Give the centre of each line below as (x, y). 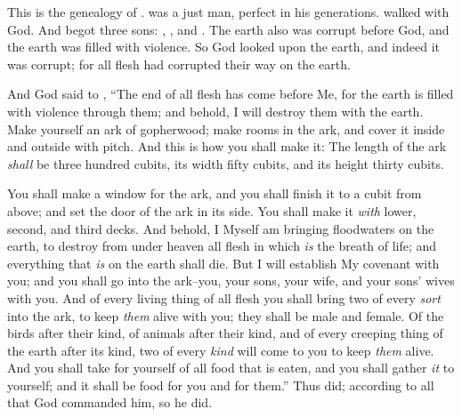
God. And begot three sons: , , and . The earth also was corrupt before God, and (228, 29)
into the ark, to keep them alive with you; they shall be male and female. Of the (226, 315)
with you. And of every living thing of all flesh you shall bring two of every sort (224, 297)
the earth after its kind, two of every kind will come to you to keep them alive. (221, 350)
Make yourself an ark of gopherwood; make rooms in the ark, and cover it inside (226, 128)
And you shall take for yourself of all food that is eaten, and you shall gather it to (231, 368)
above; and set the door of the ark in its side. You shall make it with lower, (212, 210)
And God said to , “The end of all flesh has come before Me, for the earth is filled (231, 94)
